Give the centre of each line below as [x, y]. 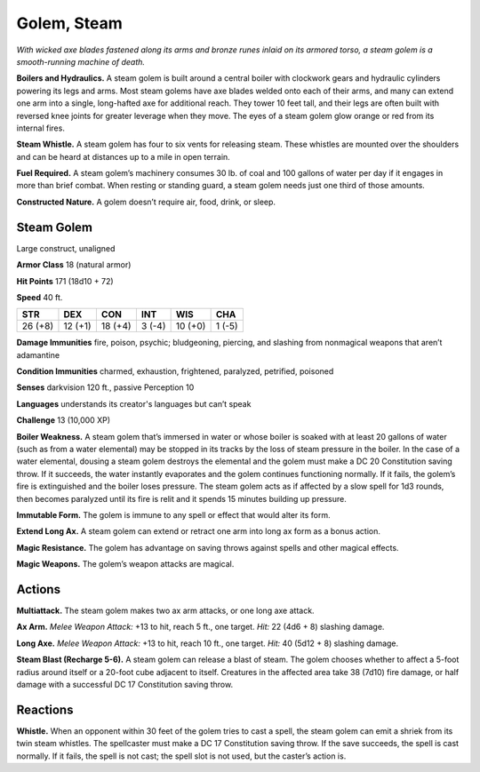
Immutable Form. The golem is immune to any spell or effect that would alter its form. [173, 515]
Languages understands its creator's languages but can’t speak [134, 403]
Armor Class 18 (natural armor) [74, 265]
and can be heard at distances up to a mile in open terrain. [123, 156]
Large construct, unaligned [66, 248]
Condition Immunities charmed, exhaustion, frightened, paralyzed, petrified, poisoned [175, 371]
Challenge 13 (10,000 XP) [64, 420]
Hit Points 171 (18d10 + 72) [65, 281]
